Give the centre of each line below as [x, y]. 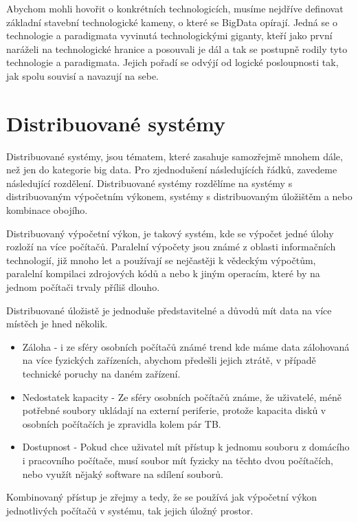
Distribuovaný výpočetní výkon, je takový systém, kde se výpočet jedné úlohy [170, 233]
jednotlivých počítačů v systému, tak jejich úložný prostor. [130, 510]
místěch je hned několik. [57, 324]
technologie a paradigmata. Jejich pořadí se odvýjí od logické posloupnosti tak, [172, 62]
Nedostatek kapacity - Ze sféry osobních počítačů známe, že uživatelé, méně [182, 396]
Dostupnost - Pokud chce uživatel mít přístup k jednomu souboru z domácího [186, 447]
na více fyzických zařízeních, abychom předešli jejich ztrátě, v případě [169, 360]
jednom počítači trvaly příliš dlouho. [83, 287]
